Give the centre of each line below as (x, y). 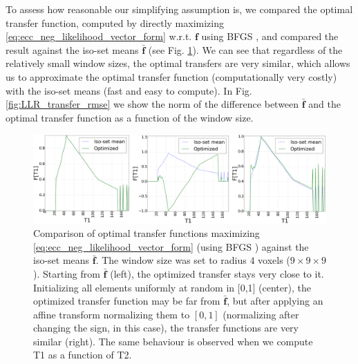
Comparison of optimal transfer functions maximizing (147, 233)
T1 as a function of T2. (83, 355)
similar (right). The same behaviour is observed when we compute (173, 341)
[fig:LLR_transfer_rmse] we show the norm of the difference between (152, 104)
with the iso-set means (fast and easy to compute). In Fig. (129, 90)
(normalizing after (261, 314)
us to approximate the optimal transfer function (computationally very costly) (171, 76)
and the (325, 104)
